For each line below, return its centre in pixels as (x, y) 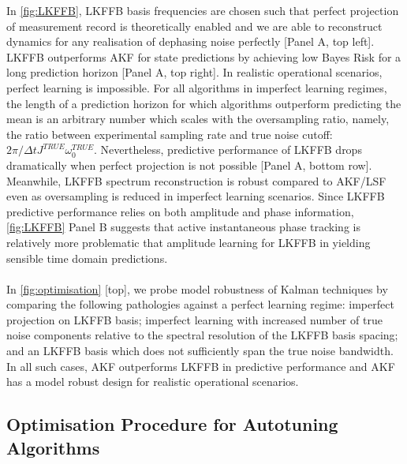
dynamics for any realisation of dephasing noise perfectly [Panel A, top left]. (190, 41)
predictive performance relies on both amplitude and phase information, (180, 211)
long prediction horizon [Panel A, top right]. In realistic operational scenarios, (194, 72)
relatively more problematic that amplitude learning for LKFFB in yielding (189, 242)
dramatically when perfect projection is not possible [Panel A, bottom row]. (189, 165)
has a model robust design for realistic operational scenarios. (153, 382)
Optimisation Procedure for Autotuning (172, 424)
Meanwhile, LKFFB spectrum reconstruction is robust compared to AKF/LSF (196, 180)
